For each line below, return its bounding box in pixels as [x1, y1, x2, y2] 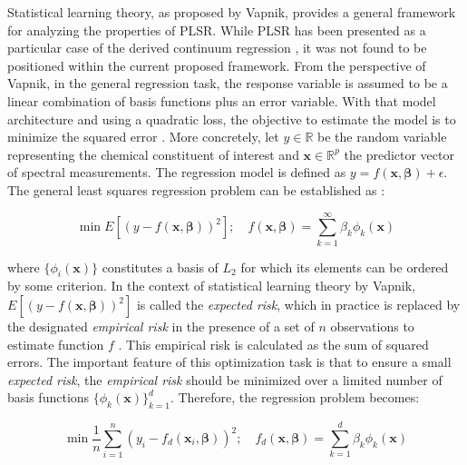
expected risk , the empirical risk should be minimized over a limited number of [7, 370, 443, 389]
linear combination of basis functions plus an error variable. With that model [7, 91, 436, 110]
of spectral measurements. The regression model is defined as [7, 163, 346, 182]
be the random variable [316, 127, 447, 146]
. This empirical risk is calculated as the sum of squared [118, 334, 429, 353]
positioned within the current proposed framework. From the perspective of [7, 55, 426, 74]
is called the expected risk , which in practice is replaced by [136, 295, 461, 314]
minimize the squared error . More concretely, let [7, 127, 279, 146]
